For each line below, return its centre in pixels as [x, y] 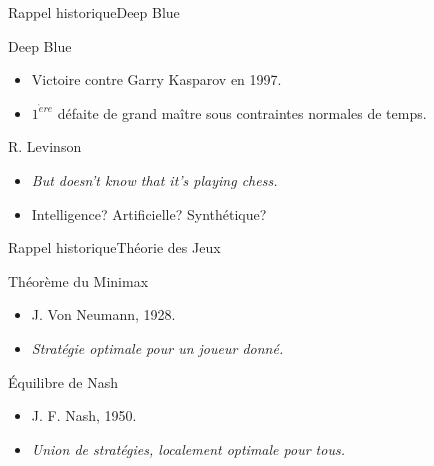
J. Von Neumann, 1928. [103, 314]
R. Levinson [45, 146]
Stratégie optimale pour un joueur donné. [157, 348]
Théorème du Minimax [78, 280]
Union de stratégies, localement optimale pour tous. [188, 448]
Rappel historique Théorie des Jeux [114, 247]
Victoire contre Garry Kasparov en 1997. [156, 79]
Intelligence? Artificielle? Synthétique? [149, 213]
